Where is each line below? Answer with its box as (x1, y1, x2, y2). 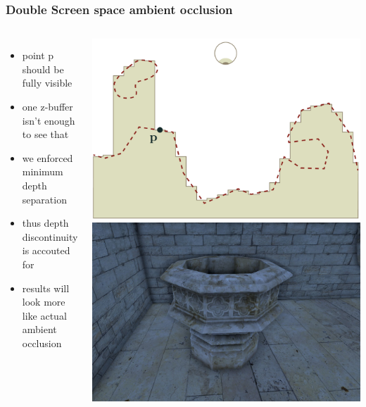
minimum (22, 164, 63, 179)
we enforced (22, 150, 73, 165)
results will (22, 280, 70, 295)
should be (22, 61, 64, 76)
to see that (22, 127, 69, 142)
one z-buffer (22, 99, 73, 113)
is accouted (22, 243, 70, 258)
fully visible (22, 75, 72, 90)
